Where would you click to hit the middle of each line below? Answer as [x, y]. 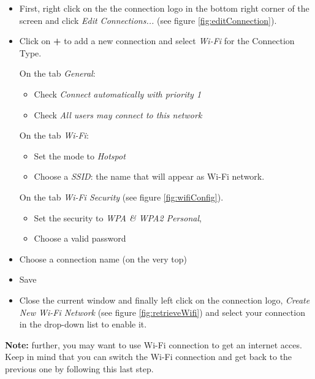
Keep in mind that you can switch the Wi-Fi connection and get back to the [149, 357]
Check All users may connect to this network [118, 114]
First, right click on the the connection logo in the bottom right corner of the [164, 8]
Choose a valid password [80, 238]
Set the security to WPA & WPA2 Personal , [118, 217]
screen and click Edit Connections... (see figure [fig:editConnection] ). [148, 20]
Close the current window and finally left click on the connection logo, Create [165, 300]
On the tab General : [57, 73]
